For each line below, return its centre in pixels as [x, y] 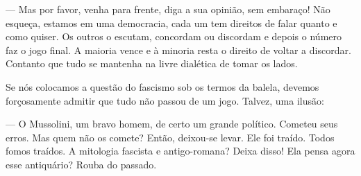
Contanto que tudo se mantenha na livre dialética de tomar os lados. [152, 63]
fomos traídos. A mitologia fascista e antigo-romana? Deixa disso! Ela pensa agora [180, 151]
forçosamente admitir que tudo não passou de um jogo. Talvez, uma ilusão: [165, 100]
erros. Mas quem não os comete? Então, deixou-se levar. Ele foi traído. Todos [170, 137]
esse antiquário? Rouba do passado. [81, 164]
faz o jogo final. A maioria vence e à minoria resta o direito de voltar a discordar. [178, 50]
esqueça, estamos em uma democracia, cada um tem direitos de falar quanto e [171, 23]
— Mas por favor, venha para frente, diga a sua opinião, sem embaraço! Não [168, 9]
